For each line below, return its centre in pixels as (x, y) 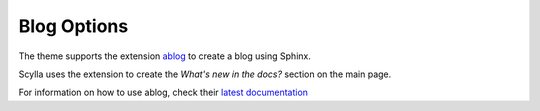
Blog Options (73, 26)
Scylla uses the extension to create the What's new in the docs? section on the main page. (205, 74)
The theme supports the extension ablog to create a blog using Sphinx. (165, 56)
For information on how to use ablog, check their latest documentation (163, 92)
